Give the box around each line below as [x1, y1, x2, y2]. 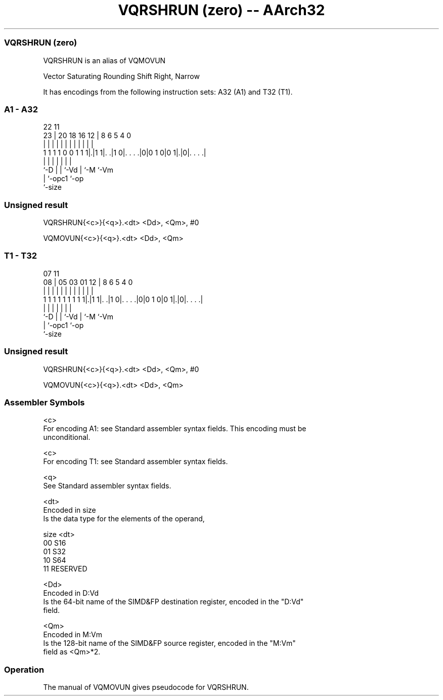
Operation [4, 664, 45, 675]
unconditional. [43, 433, 91, 442]
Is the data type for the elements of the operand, [43, 514, 205, 523]
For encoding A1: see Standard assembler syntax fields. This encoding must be [43, 424, 306, 433]
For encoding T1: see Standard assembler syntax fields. [43, 457, 228, 466]
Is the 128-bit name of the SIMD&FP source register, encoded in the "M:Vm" [43, 639, 296, 648]
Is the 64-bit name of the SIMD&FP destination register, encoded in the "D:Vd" [43, 597, 304, 606]
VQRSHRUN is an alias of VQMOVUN [43, 56, 166, 65]
